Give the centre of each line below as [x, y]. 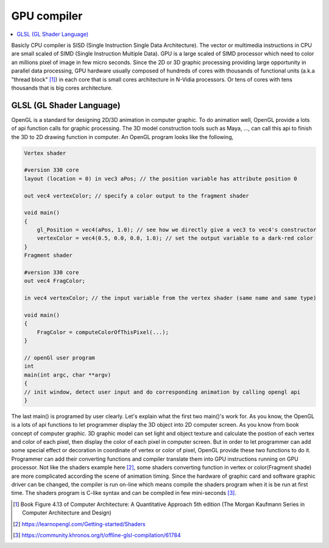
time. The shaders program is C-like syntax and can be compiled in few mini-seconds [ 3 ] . [124, 493]
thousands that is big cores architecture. [62, 88]
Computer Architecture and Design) [67, 513]
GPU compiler [47, 16]
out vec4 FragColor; [55, 281]
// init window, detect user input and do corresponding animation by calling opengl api [162, 392]
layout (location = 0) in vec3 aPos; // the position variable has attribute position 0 [161, 179]
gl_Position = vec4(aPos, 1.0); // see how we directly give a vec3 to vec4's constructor [177, 230]
